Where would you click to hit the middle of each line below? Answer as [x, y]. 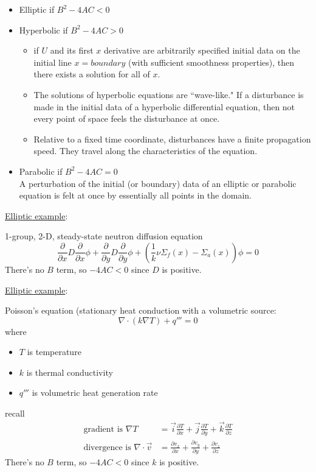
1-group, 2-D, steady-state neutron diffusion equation [104, 236]
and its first [72, 50]
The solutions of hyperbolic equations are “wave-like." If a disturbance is [169, 94]
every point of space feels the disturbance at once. [127, 118]
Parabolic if [41, 171]
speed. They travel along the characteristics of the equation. [146, 151]
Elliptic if [37, 9]
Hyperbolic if [43, 30]
